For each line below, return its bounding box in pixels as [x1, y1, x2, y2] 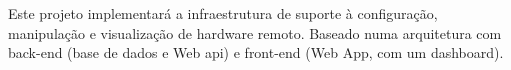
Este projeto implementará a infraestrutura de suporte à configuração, [8, 3, 438, 23]
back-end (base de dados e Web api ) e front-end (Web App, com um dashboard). [8, 42, 504, 63]
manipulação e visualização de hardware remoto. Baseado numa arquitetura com [8, 22, 502, 43]
